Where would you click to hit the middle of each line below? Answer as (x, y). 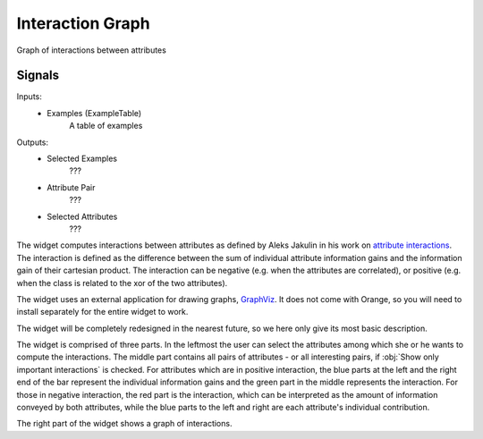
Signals (38, 76)
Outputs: (33, 142)
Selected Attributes (82, 216)
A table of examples (106, 126)
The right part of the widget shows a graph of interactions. (124, 424)
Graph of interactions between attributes (92, 50)
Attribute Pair (71, 187)
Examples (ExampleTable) (94, 113)
